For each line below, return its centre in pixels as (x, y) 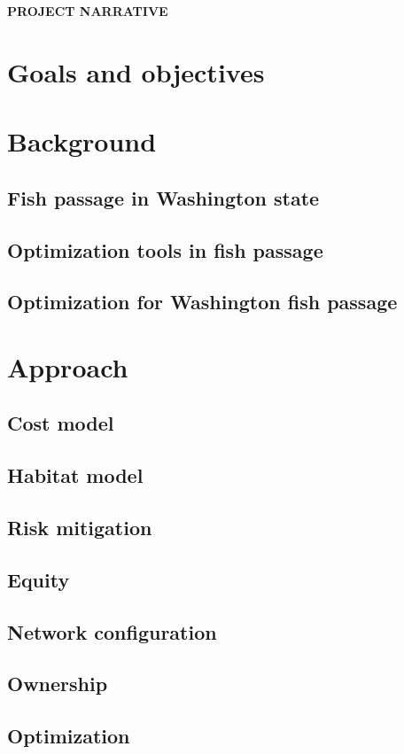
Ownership (58, 684)
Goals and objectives (136, 71)
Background (82, 141)
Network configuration (112, 631)
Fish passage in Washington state (163, 197)
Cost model (61, 423)
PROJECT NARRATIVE (88, 11)
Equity (39, 579)
